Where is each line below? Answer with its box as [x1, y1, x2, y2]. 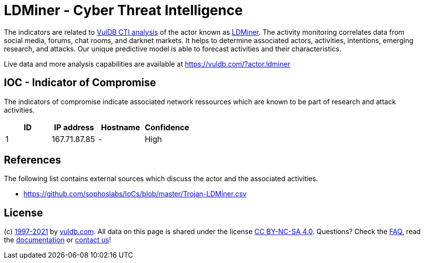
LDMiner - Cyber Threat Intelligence [4, 2, 243, 19]
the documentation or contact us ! [4, 236, 111, 244]
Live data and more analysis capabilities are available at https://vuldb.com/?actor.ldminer [4, 59, 290, 68]
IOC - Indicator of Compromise [4, 76, 156, 89]
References [4, 154, 61, 167]
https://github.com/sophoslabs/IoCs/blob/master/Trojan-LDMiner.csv [23, 190, 247, 198]
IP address [54, 122, 94, 132]
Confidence [144, 122, 189, 132]
